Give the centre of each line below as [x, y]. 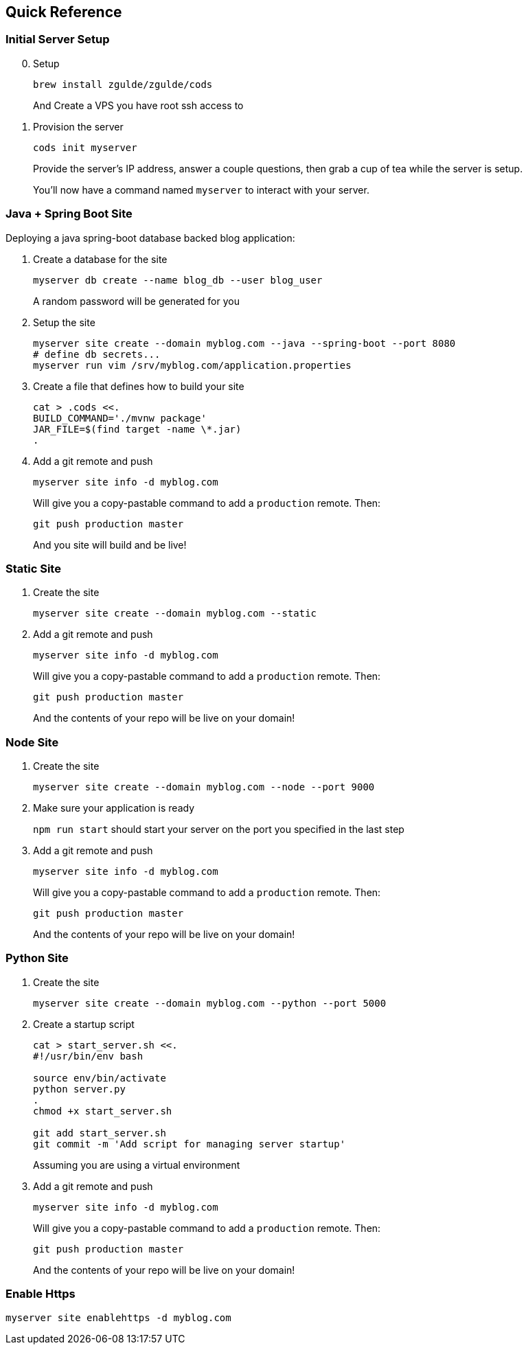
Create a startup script [84, 1024]
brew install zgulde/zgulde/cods [123, 84]
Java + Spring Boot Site [69, 214]
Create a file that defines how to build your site [139, 386]
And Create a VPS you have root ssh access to [138, 105]
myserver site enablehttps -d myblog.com [118, 1317]
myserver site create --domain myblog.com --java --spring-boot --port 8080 [244, 343]
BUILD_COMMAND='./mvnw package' [120, 418]
